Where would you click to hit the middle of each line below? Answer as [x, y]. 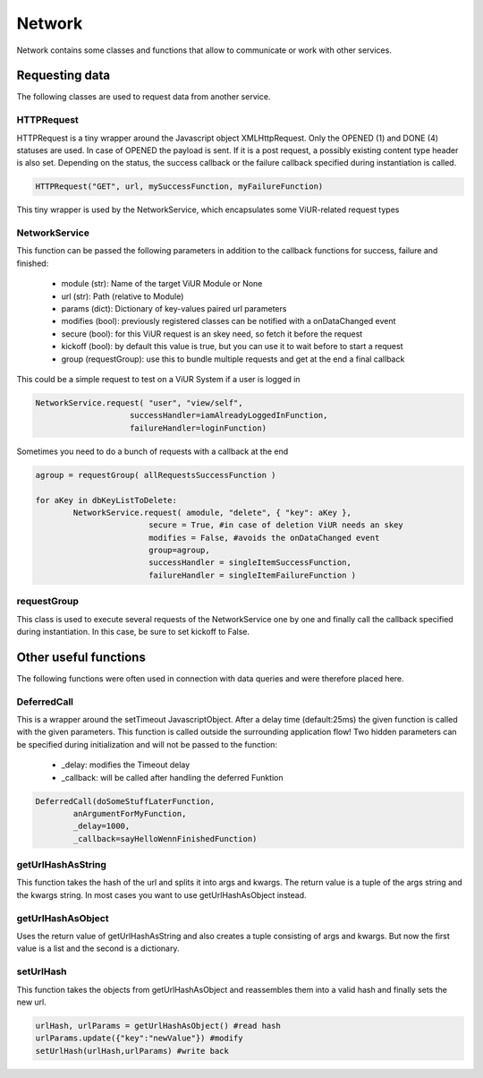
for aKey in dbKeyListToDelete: [106, 500]
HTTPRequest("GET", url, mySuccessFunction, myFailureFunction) [179, 187]
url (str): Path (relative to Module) [123, 296]
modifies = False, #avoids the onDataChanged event [264, 538]
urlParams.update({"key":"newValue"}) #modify [139, 1038]
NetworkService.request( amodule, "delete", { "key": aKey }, [212, 512]
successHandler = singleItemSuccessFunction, [250, 563]
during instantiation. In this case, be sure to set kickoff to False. [133, 631]
